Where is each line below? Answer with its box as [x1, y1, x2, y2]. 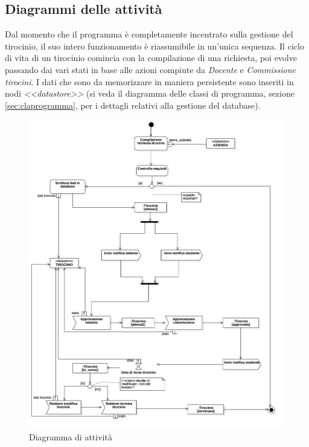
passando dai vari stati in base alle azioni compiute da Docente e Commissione [5, 63, 296, 76]
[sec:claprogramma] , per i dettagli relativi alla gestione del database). [5, 98, 261, 111]
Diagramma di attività [29, 431, 112, 443]
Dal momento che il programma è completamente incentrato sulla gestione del [5, 28, 293, 40]
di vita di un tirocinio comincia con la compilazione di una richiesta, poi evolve [5, 51, 297, 64]
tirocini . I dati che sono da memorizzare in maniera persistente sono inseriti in [5, 75, 294, 88]
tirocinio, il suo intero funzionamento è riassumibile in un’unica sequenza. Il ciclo [5, 39, 304, 52]
